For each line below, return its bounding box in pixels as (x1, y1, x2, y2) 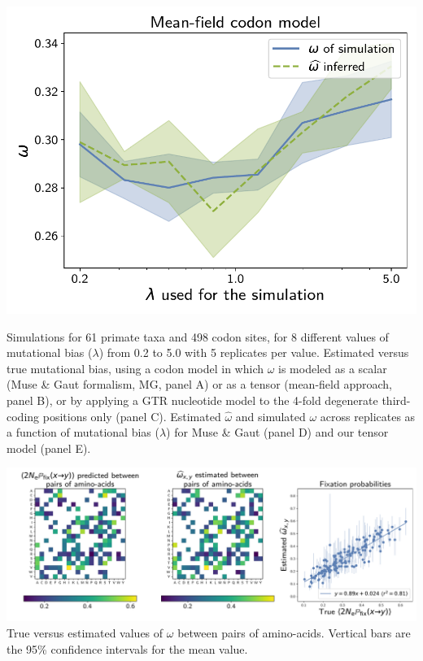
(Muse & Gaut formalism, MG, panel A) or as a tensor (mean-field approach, (7, 376, 392, 393)
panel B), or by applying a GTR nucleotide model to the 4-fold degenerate (7, 391, 378, 408)
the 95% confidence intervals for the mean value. (7, 640, 248, 657)
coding (7, 407, 40, 424)
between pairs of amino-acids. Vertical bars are (177, 624, 411, 641)
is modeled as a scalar (278, 359, 387, 376)
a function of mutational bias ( (7, 424, 159, 441)
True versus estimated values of (7, 624, 164, 641)
